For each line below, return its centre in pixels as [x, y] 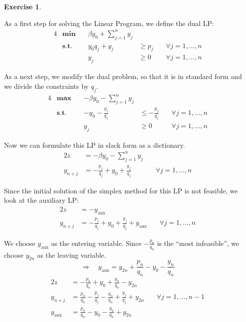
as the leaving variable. [72, 255]
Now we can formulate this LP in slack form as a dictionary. [95, 145]
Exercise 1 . [23, 6]
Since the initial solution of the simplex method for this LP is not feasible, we [121, 190]
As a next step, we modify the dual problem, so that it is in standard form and [123, 76]
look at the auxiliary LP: [41, 200]
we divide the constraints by [46, 86]
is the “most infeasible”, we [198, 243]
